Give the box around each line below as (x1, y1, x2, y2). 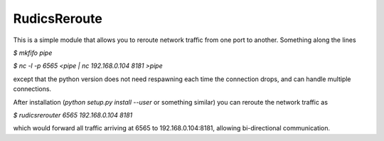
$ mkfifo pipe (13, 48, 53, 57)
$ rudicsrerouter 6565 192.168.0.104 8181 (13, 110, 133, 119)
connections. (13, 85, 52, 93)
